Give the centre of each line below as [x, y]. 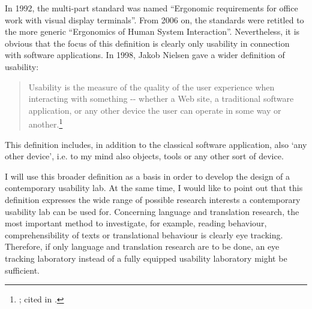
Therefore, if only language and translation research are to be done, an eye [142, 246]
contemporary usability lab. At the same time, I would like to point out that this [154, 188]
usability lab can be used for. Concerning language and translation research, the [152, 211]
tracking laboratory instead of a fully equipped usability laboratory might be [146, 258]
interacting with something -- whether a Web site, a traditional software [161, 99]
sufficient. [22, 270]
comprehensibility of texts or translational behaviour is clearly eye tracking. [144, 234]
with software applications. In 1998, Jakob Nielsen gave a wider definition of [145, 55]
